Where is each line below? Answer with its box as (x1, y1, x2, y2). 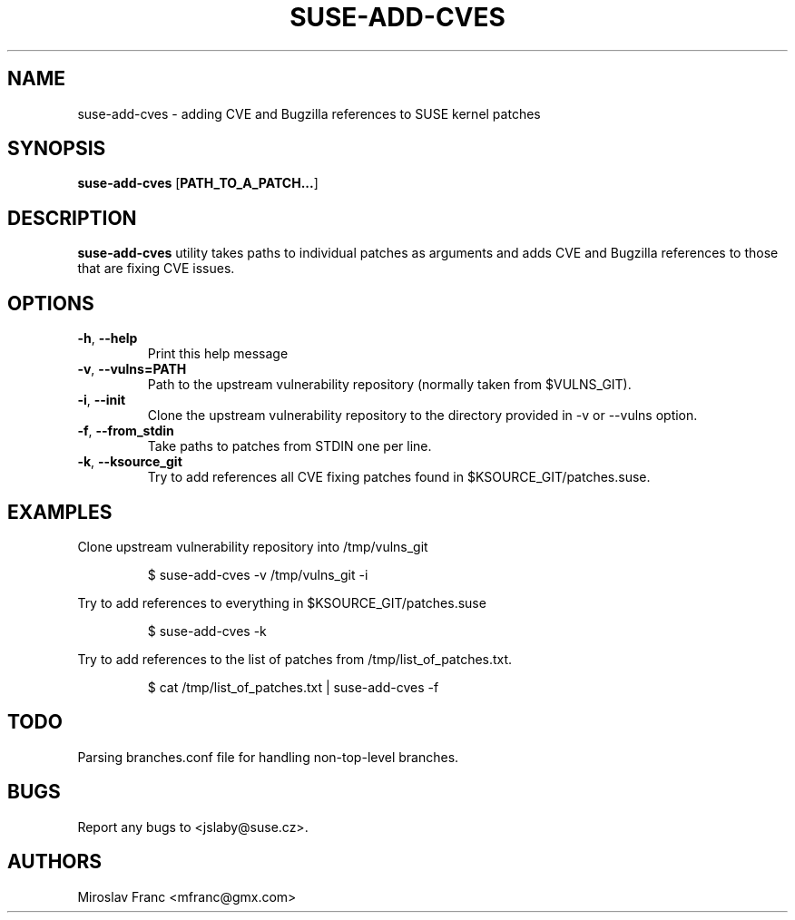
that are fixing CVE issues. (77, 260, 235, 277)
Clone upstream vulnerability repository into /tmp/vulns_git (77, 538, 428, 554)
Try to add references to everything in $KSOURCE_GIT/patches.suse (77, 594, 486, 611)
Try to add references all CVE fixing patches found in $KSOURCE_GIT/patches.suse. (147, 469, 651, 485)
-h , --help (77, 330, 138, 347)
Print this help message (147, 346, 289, 362)
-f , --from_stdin (77, 423, 174, 439)
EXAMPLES (7, 500, 113, 524)
